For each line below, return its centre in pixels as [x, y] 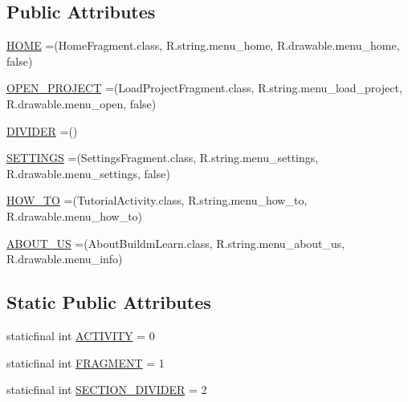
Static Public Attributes [109, 302]
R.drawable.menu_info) [65, 259]
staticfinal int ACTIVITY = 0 [81, 335]
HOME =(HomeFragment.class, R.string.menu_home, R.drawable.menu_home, [203, 45]
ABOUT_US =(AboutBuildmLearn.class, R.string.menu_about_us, [176, 243]
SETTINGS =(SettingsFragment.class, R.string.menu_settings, [163, 158]
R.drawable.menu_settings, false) [88, 173]
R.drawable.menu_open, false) [82, 103]
